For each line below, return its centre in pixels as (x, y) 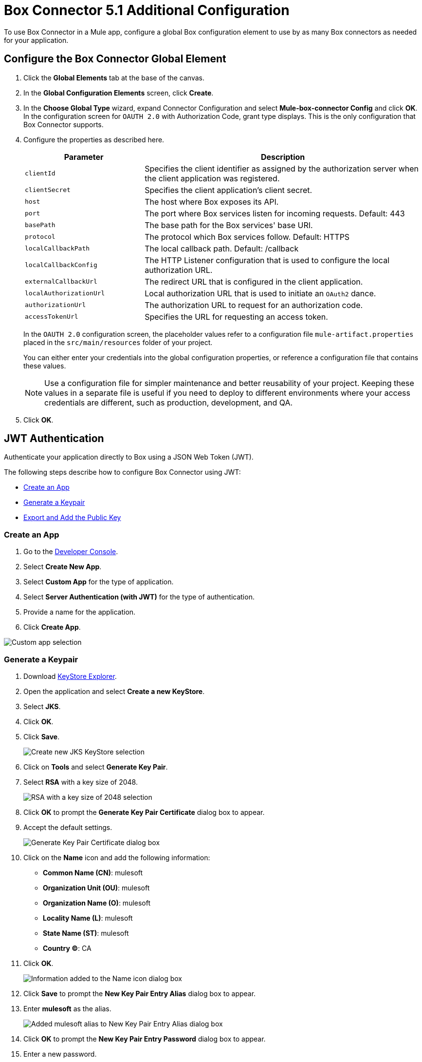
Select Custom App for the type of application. (99, 582)
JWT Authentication (54, 439)
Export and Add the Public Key (72, 518)
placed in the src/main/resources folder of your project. (118, 342)
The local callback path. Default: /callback (222, 248)
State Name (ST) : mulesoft (86, 933)
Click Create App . (52, 627)
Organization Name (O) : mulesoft (97, 903)
